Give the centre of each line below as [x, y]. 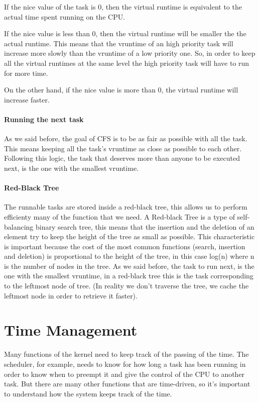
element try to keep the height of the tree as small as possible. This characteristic [129, 236]
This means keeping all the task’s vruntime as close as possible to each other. [123, 148]
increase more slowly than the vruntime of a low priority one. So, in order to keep [130, 53]
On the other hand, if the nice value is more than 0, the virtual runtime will [121, 90]
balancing [19, 226]
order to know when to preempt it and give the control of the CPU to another [124, 374]
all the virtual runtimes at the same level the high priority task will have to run [127, 63]
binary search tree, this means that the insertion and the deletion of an [145, 226]
